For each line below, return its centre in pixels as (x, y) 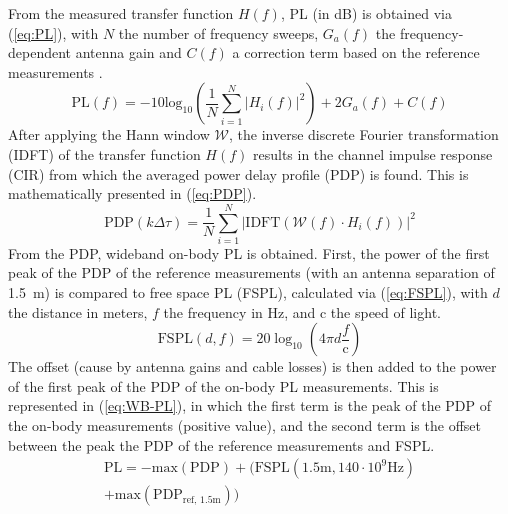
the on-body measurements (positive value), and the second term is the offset (244, 425)
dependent (40, 52)
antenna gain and (128, 52)
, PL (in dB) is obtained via (366, 13)
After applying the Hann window (109, 134)
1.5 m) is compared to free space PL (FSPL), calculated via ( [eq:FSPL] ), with (248, 292)
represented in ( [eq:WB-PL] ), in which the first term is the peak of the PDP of (250, 405)
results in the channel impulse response (372, 153)
